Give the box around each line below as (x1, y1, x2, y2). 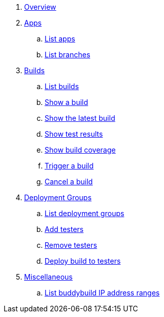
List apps (45, 34, 75, 43)
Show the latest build (45, 114, 115, 122)
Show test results (45, 130, 103, 138)
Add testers (45, 225, 84, 234)
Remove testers (45, 241, 97, 249)
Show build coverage (45, 145, 116, 154)
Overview (24, 3, 56, 11)
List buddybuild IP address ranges (45, 288, 160, 297)
